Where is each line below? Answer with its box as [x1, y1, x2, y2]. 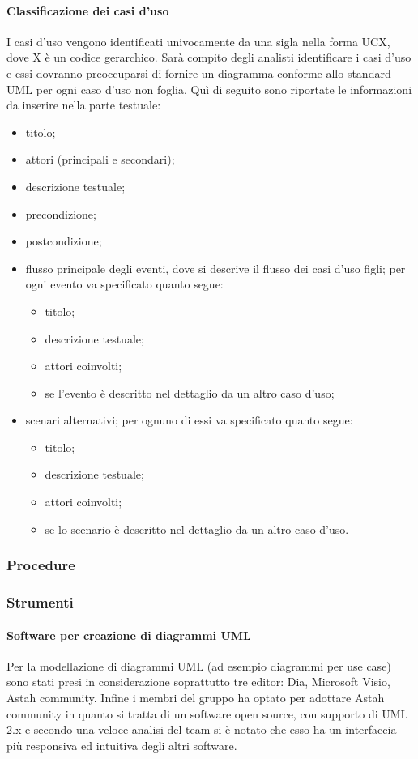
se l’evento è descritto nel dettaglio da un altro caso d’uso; [45, 384, 335, 401]
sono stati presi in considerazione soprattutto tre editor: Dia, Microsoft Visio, [6, 673, 390, 690]
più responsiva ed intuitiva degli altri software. [6, 736, 237, 753]
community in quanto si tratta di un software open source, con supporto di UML [6, 705, 408, 722]
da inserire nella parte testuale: [6, 96, 161, 113]
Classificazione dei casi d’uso [6, 2, 169, 19]
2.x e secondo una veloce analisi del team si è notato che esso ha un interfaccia [6, 721, 397, 738]
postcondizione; [25, 232, 102, 249]
